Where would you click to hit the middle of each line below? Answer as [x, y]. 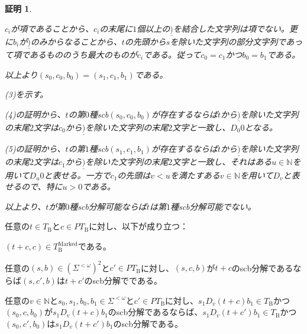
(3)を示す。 [27, 94]
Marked [68, 244]
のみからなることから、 [76, 41]
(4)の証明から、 [35, 114]
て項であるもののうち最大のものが [71, 55]
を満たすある [195, 175]
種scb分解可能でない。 [213, 206]
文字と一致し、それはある [222, 162]
